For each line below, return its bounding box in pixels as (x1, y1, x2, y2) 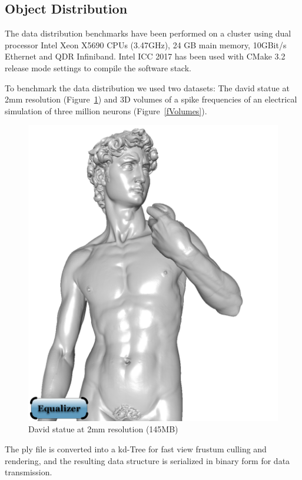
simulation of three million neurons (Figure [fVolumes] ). (5, 104, 207, 117)
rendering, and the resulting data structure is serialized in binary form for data (5, 454, 290, 466)
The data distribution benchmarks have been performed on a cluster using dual (5, 27, 291, 39)
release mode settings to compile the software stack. (5, 61, 191, 74)
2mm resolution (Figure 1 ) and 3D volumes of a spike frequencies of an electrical (5, 93, 297, 105)
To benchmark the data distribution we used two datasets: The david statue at (5, 81, 290, 94)
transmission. (5, 466, 52, 478)
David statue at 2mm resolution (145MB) (28, 423, 178, 435)
